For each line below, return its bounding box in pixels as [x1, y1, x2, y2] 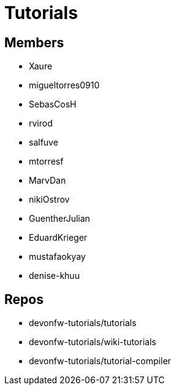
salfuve [29, 137, 58, 148]
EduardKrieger [29, 232, 88, 243]
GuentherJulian [29, 213, 90, 224]
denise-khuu [29, 270, 80, 281]
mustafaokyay [29, 251, 86, 262]
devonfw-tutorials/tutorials [29, 318, 137, 329]
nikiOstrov [29, 194, 70, 205]
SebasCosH [29, 99, 77, 110]
